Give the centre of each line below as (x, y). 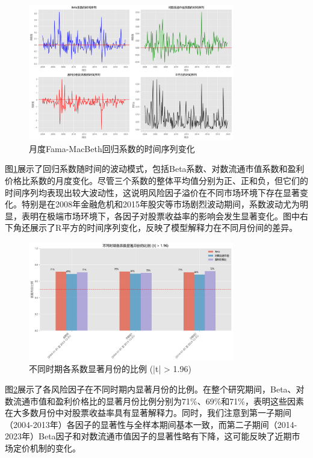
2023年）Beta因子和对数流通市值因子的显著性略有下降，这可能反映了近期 (148, 436)
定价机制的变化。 (47, 447)
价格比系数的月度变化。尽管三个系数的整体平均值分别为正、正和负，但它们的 (156, 181)
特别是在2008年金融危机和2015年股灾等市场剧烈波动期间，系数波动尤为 (160, 204)
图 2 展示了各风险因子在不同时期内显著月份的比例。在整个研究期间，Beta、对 (155, 389)
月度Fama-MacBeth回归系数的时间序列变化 (112, 148)
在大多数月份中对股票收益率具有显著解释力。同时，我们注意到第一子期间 (148, 413)
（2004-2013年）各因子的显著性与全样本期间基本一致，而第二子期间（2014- (151, 424)
